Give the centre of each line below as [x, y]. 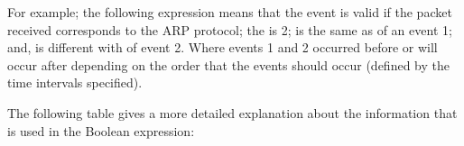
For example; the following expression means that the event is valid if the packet [230, 12]
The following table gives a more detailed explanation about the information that [232, 112]
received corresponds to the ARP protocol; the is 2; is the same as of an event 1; [230, 29]
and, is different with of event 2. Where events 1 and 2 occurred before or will [223, 47]
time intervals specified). [75, 82]
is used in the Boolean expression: [101, 130]
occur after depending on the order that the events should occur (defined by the [228, 64]
